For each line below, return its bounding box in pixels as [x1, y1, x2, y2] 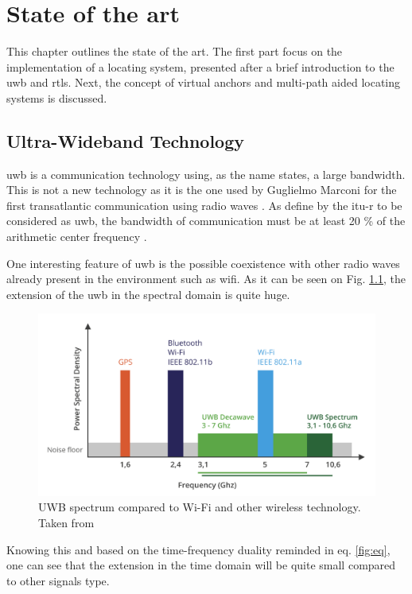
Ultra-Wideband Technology [6, 128, 245, 153]
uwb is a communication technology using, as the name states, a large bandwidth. [6, 165, 406, 182]
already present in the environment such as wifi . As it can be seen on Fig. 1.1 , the [6, 270, 406, 287]
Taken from [38, 514, 95, 531]
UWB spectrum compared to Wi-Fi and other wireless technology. [38, 499, 361, 515]
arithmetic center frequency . [6, 228, 147, 245]
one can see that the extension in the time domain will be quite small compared [6, 557, 396, 573]
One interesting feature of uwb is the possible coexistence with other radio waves [6, 254, 400, 271]
